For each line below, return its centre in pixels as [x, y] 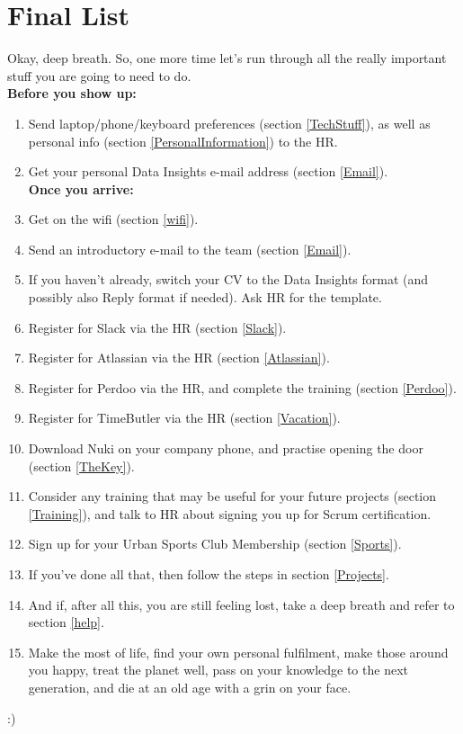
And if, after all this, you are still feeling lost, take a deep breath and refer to [241, 604]
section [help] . [66, 622]
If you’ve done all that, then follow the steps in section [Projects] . [209, 574]
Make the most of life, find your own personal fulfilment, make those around [238, 652]
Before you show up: [72, 93]
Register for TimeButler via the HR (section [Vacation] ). [184, 418]
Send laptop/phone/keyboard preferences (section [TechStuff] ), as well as [229, 123]
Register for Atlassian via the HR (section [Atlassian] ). [179, 358]
